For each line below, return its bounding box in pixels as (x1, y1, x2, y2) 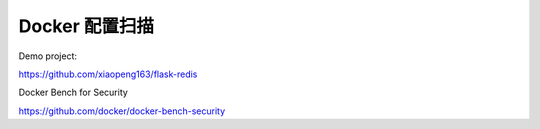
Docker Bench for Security (18, 86, 129, 99)
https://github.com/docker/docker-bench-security (18, 105, 226, 117)
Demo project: (18, 50, 78, 62)
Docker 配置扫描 (18, 15, 155, 37)
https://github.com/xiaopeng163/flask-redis (18, 68, 198, 80)
